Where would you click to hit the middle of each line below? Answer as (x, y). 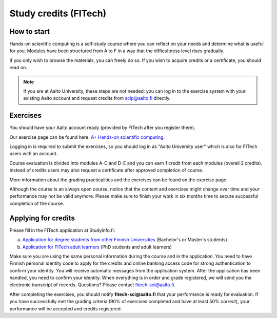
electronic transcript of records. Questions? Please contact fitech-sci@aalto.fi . (93, 285)
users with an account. (34, 154)
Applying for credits (42, 218)
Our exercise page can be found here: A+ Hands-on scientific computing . (87, 137)
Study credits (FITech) (58, 13)
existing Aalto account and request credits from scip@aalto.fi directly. (97, 98)
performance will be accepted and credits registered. (66, 309)
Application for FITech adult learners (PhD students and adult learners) (97, 247)
